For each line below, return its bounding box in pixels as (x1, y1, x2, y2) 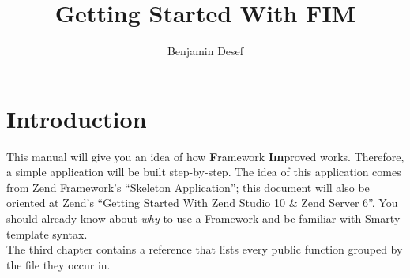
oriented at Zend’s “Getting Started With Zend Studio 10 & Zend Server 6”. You (6, 194, 398, 211)
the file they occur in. (6, 256, 111, 272)
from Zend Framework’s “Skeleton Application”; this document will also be (6, 178, 370, 195)
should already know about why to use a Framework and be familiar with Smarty (6, 210, 401, 227)
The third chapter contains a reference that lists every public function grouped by (6, 241, 403, 257)
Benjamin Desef (167, 43, 244, 59)
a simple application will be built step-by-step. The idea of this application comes (6, 163, 401, 180)
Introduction (6, 102, 147, 134)
